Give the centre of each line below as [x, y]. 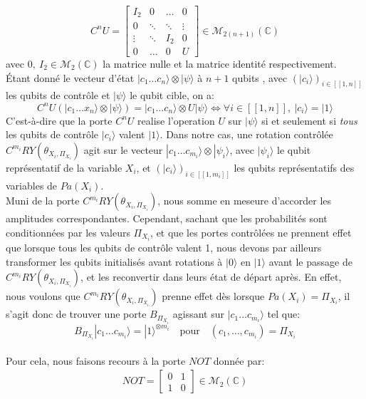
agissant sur [198, 314]
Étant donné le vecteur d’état [70, 77]
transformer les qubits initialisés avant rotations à [114, 261]
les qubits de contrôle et [58, 95]
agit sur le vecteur [123, 149]
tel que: [284, 314]
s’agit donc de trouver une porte [76, 314]
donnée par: [239, 360]
